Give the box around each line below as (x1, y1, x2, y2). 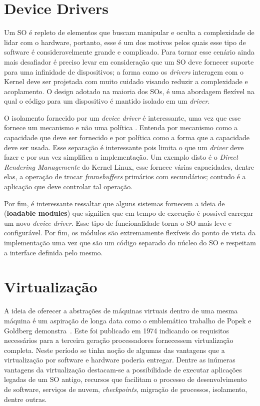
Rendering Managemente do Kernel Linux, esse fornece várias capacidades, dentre (4, 161, 254, 172)
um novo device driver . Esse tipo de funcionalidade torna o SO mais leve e (4, 217, 231, 228)
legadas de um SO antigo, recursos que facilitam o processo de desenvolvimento (4, 374, 247, 384)
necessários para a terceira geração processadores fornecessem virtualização (4, 335, 233, 345)
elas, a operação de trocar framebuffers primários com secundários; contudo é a (4, 171, 246, 182)
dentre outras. (4, 393, 47, 404)
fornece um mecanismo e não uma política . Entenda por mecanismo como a (4, 122, 238, 133)
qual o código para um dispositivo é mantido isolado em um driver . (4, 96, 210, 106)
